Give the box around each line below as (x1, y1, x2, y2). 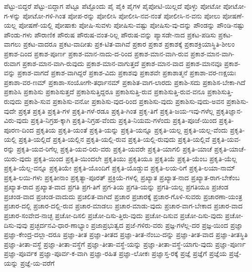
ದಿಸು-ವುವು (4, 220, 28, 230)
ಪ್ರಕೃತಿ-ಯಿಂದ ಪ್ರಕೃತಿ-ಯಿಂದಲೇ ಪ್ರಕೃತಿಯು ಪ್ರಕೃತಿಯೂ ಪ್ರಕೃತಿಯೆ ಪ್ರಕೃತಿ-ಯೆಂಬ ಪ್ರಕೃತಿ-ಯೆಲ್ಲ (34, 153, 237, 163)
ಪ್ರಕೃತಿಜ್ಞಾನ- (216, 105, 243, 116)
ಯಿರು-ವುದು (4, 153, 32, 163)
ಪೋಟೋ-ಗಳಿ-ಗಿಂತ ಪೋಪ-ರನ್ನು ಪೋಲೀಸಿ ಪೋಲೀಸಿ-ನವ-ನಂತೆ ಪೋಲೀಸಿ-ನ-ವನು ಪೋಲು (22, 10, 220, 20)
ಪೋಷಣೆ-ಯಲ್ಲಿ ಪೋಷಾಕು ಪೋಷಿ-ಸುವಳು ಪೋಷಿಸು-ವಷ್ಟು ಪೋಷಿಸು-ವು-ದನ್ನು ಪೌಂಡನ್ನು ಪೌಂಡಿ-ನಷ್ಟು (18, 20, 245, 30)
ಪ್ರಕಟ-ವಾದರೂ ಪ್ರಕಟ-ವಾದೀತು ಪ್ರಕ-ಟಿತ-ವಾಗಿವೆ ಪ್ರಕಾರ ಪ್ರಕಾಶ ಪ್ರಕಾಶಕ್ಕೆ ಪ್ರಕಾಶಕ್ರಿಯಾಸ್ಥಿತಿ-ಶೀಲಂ (23, 39, 235, 49)
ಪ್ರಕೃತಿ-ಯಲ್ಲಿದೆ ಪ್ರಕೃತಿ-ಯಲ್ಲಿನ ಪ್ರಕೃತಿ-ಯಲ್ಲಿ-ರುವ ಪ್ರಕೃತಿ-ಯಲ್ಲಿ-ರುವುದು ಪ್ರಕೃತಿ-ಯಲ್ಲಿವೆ (18, 134, 210, 144)
